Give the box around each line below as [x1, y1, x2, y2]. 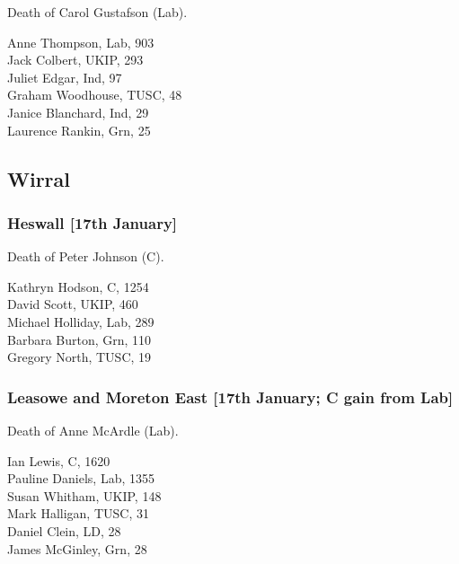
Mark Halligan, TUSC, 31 [7, 504, 149, 523]
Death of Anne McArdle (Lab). [7, 420, 179, 439]
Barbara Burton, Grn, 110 [7, 330, 152, 348]
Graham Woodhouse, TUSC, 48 [7, 85, 182, 104]
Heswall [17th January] [7, 211, 178, 234]
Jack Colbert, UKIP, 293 [7, 50, 144, 69]
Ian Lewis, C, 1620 [7, 451, 110, 470]
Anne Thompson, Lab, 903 [7, 32, 154, 51]
